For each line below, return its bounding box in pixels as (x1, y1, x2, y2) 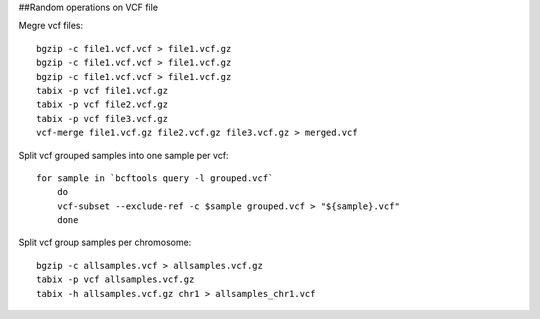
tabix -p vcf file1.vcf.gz (36, 85, 169, 96)
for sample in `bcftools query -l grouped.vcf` (36, 172, 274, 184)
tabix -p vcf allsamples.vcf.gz (36, 274, 195, 285)
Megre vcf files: (18, 20, 84, 32)
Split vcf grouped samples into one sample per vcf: (18, 149, 229, 161)
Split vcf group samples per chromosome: (18, 236, 192, 249)
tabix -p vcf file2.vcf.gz (36, 99, 169, 110)
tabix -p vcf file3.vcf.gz (36, 113, 169, 124)
